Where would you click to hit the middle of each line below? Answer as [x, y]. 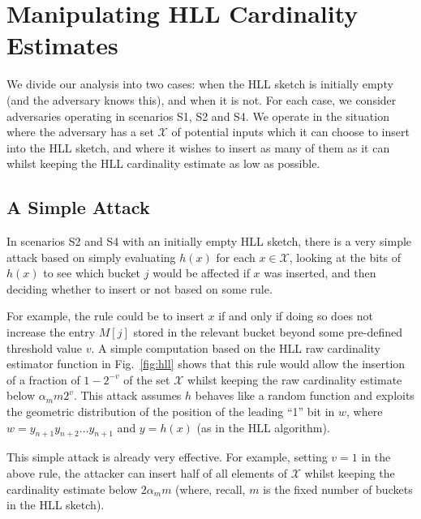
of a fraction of [43, 379]
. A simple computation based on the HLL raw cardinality [236, 347]
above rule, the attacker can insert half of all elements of [147, 473]
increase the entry [51, 332]
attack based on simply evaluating [91, 257]
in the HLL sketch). [56, 505]
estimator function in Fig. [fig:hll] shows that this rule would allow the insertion [206, 364]
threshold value [45, 347]
